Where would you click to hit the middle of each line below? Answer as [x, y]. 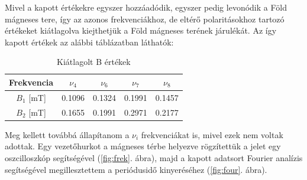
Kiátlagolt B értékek [94, 62]
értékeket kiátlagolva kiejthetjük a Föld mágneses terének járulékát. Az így [141, 30]
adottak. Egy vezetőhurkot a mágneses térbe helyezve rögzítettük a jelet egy [143, 146]
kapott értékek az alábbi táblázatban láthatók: [89, 42]
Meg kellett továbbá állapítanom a [67, 134]
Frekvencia [31, 82]
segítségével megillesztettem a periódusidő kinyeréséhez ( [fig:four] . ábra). [136, 169]
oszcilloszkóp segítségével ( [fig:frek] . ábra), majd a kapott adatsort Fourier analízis [154, 157]
